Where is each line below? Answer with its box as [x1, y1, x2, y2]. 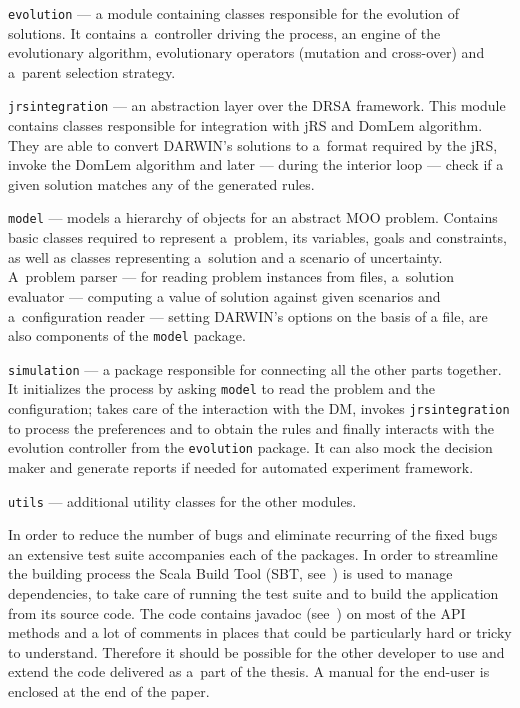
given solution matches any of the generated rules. [8, 173, 315, 194]
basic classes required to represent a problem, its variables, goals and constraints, [8, 227, 507, 248]
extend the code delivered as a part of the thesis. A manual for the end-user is [8, 661, 490, 682]
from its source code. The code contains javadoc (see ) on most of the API [8, 602, 466, 623]
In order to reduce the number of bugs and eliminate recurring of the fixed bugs [8, 524, 498, 545]
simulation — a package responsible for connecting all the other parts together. [8, 358, 502, 379]
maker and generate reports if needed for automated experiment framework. [8, 456, 474, 477]
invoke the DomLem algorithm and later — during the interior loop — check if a [8, 154, 504, 175]
